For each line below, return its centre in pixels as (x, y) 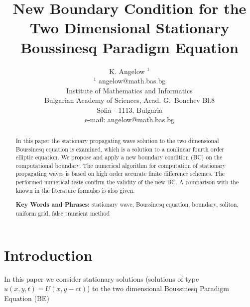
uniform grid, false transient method (63, 213)
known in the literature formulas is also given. (75, 190)
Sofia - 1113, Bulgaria (129, 110)
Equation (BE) (27, 298)
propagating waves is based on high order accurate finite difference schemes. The (120, 174)
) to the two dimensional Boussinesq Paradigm (158, 288)
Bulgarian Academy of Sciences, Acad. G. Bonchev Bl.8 (129, 100)
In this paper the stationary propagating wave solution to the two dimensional (117, 140)
